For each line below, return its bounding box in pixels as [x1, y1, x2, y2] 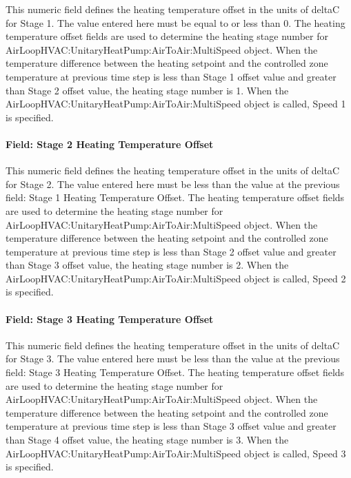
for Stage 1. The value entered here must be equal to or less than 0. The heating [6, 15, 345, 30]
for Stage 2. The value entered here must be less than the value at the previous [6, 176, 340, 191]
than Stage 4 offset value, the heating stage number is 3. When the [6, 433, 289, 447]
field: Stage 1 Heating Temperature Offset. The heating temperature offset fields [6, 190, 345, 205]
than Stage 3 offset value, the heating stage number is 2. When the [6, 258, 289, 272]
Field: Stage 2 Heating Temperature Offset [6, 136, 214, 151]
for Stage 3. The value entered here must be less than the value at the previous [6, 351, 340, 366]
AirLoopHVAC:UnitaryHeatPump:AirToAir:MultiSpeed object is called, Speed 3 [6, 446, 346, 460]
